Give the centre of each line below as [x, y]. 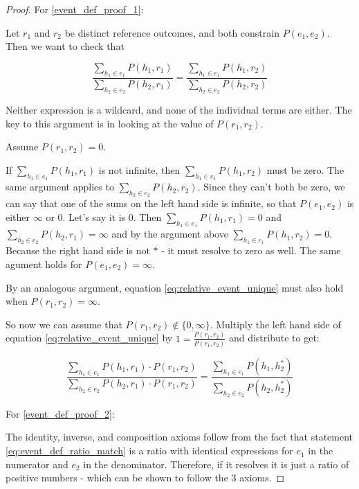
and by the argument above [170, 234]
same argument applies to [60, 187]
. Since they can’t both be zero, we [271, 187]
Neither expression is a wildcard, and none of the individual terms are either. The [179, 110]
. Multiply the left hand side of [275, 324]
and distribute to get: [274, 338]
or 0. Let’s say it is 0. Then [104, 217]
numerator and [37, 464]
